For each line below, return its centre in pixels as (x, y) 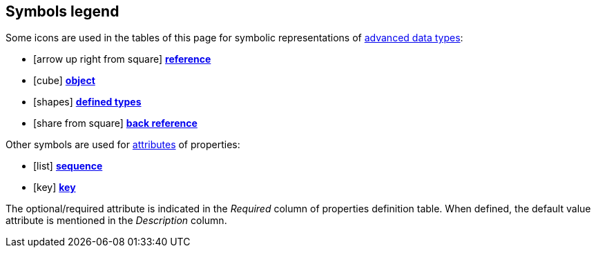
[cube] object (64, 81)
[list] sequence (68, 166)
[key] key (55, 188)
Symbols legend (63, 11)
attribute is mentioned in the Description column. (116, 221)
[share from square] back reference (115, 123)
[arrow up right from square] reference (122, 59)
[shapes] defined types (87, 102)
